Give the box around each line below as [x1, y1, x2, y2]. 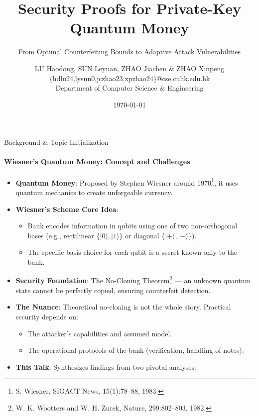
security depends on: [15, 311, 78, 321]
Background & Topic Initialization [4, 137, 109, 147]
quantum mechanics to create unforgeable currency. [15, 187, 173, 197]
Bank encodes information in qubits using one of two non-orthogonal [27, 220, 238, 231]
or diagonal [125, 230, 159, 240]
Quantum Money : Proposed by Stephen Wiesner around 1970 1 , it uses [15, 176, 238, 188]
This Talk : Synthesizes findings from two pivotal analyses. [15, 361, 196, 372]
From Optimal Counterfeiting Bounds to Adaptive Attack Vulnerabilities [18, 46, 241, 57]
